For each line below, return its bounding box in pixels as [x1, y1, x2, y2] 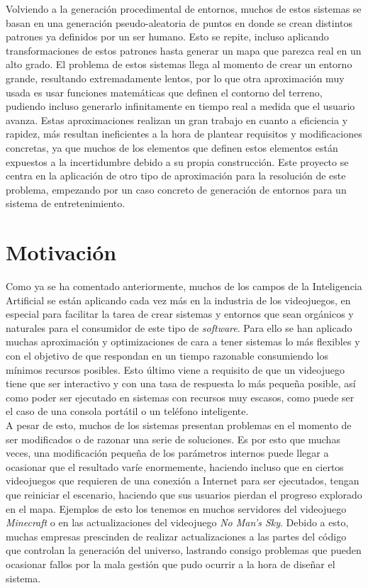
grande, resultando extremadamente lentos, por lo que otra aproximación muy [6, 70, 345, 85]
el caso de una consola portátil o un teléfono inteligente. [6, 404, 249, 418]
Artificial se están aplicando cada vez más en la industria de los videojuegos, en [6, 292, 351, 307]
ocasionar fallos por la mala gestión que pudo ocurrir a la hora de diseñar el [6, 556, 335, 571]
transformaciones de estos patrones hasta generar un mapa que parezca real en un [6, 43, 362, 57]
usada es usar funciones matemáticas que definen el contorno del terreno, [6, 84, 323, 99]
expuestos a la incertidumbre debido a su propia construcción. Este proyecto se [6, 154, 349, 169]
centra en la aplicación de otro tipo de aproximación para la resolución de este [6, 168, 346, 183]
